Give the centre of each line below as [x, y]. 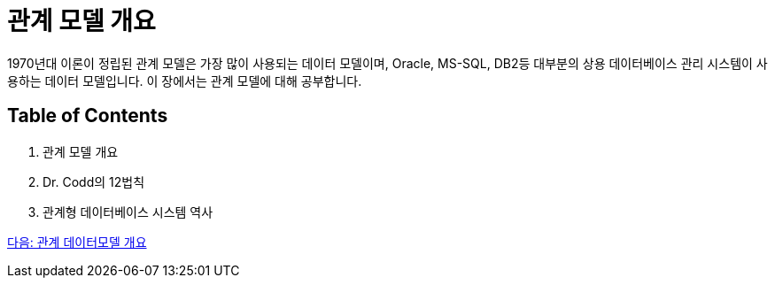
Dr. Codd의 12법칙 [94, 181]
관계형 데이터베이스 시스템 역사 [128, 212]
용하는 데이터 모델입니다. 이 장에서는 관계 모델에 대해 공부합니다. [185, 81]
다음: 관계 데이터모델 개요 [77, 242]
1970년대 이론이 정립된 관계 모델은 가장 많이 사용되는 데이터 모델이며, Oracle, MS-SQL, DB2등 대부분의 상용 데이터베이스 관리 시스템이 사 [387, 63]
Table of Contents [88, 116]
